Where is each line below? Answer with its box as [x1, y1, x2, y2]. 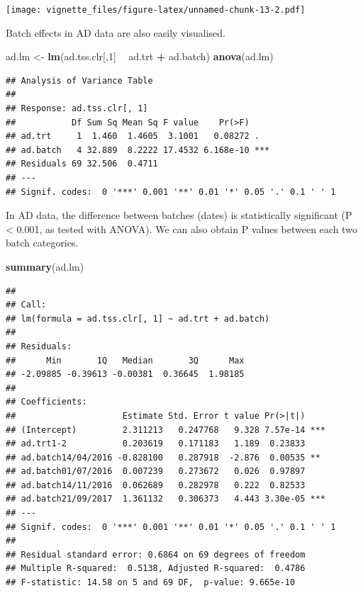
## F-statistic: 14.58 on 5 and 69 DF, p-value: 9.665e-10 [6, 577, 296, 588]
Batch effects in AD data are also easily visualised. [6, 25, 225, 40]
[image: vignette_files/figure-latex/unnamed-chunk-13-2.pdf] [6, 5, 306, 15]
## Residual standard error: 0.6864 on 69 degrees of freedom [6, 549, 306, 560]
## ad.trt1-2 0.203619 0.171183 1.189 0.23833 [6, 439, 306, 449]
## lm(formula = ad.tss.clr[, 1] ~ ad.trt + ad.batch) [6, 313, 270, 324]
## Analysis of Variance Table [6, 75, 153, 86]
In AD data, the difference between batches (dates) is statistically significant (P [6, 208, 352, 222]
